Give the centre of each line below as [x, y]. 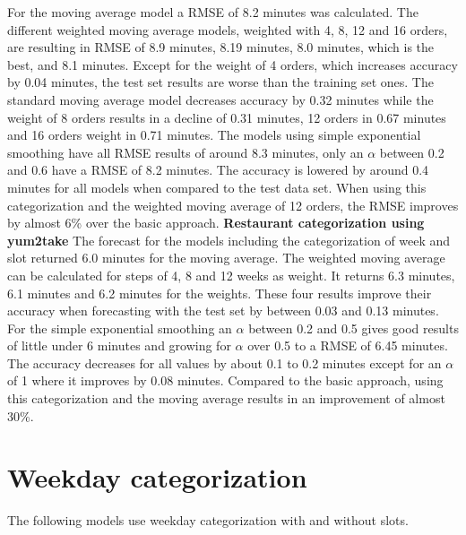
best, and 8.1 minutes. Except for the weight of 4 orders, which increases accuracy [233, 64]
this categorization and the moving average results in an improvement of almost [226, 398]
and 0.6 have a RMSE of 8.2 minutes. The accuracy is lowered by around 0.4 [218, 170]
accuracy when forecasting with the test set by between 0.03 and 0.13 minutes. [223, 311]
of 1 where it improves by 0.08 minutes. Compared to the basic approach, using [225, 380]
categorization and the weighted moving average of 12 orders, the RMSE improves [233, 205]
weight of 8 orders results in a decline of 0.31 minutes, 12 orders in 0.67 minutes [227, 117]
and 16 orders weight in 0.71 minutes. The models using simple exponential [214, 135]
